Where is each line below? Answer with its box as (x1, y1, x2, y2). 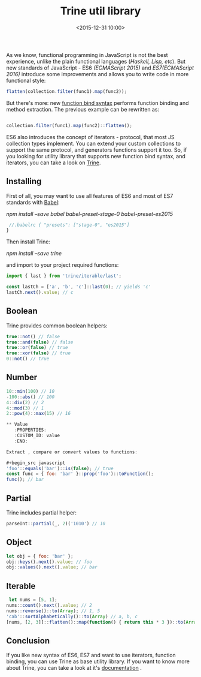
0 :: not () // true (6, 356, 50, 362)
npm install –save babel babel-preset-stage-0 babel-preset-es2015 (6, 210, 173, 217)
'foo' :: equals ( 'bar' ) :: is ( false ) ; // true (6, 465, 114, 471)
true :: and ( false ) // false (6, 339, 74, 345)
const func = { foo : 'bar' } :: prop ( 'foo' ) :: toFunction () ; (6, 471, 154, 477)
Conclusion (6, 636, 50, 646)
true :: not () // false (6, 333, 60, 339)
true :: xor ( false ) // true (6, 350, 71, 356)
